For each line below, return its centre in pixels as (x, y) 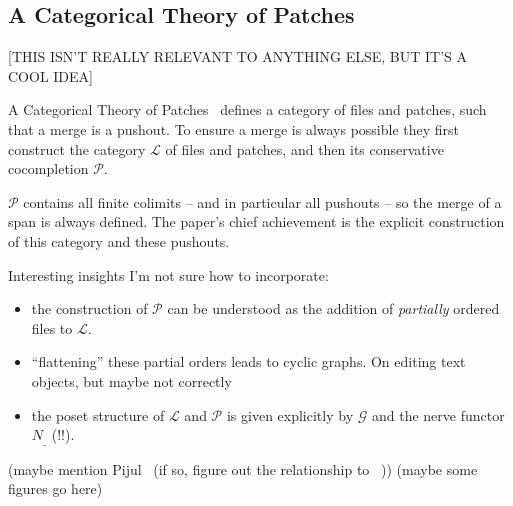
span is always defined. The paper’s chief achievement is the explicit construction (256, 221)
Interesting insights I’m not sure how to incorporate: (168, 274)
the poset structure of (98, 414)
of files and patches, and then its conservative (304, 148)
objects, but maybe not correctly (131, 380)
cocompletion (48, 168)
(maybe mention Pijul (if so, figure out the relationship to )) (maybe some (243, 468)
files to (52, 327)
